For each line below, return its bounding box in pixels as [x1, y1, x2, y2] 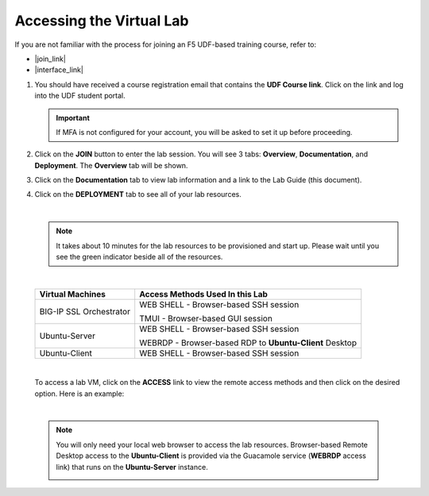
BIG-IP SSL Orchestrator [39, 306, 131, 317]
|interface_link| [34, 65, 83, 75]
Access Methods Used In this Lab [139, 288, 268, 299]
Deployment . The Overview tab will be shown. [34, 160, 188, 170]
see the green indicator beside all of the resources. [56, 252, 223, 262]
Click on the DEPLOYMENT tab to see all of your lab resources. [34, 190, 242, 199]
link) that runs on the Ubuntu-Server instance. [56, 462, 208, 471]
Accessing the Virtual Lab [14, 12, 189, 29]
